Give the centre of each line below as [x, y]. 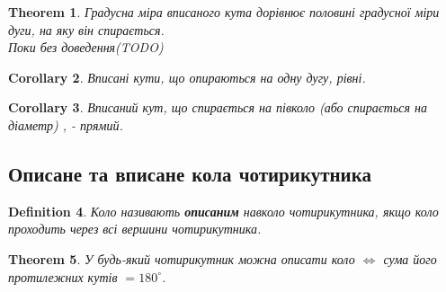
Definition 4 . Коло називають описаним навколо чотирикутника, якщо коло [223, 211]
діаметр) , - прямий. [66, 124]
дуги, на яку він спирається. [86, 29]
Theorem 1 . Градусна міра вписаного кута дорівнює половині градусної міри [224, 12]
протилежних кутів [63, 276]
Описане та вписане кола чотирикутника [190, 173]
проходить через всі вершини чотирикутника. [135, 229]
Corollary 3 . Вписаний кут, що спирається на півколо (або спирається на [218, 107]
